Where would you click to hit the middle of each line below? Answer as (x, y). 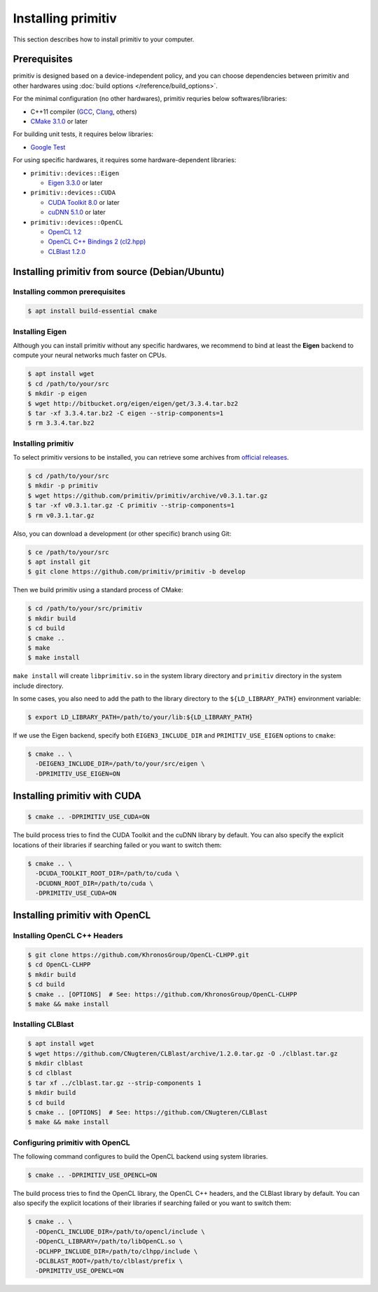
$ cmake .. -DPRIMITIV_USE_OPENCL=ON (92, 1175)
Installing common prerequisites (69, 292)
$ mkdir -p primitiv (63, 486)
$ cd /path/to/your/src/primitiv (85, 608)
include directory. (38, 686)
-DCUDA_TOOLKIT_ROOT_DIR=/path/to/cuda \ (107, 873)
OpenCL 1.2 (65, 232)
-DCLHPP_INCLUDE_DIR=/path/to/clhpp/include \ (117, 1251)
